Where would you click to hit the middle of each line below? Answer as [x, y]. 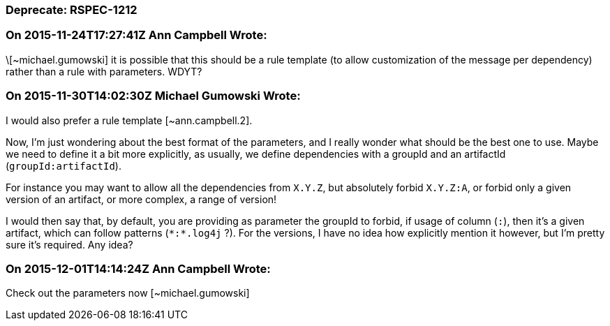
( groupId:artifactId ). [64, 165]
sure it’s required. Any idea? [69, 244]
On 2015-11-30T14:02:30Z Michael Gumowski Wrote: [153, 96]
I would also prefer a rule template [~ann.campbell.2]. [129, 120]
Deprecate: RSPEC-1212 [72, 10]
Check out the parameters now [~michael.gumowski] [128, 293]
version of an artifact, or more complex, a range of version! [141, 199]
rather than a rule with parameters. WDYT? [104, 71]
